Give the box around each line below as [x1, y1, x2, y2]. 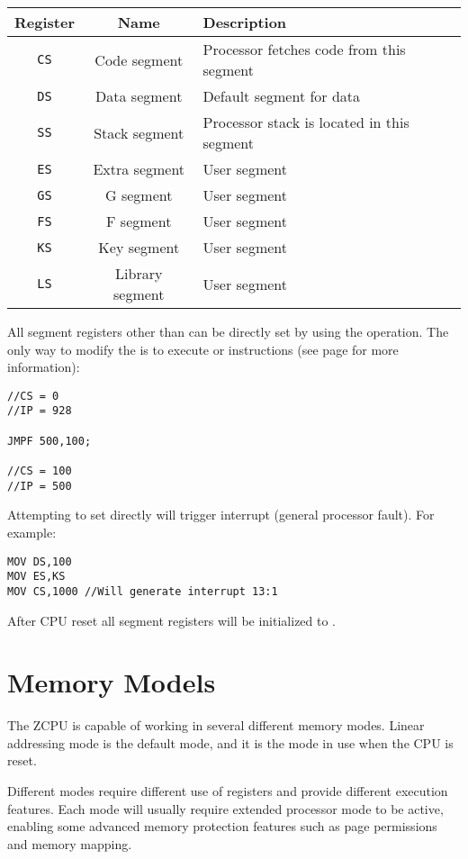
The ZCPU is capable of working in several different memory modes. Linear [7, 716, 425, 735]
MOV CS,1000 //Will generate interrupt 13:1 [7, 584, 278, 598]
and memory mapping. [7, 834, 132, 853]
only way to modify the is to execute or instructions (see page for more [7, 339, 399, 358]
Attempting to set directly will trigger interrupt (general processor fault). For [7, 505, 435, 524]
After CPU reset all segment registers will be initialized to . [7, 610, 337, 629]
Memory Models [7, 664, 216, 701]
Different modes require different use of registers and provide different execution [7, 782, 448, 800]
